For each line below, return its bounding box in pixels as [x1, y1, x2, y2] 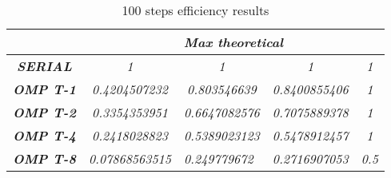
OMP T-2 [13, 103, 76, 121]
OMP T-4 [13, 126, 76, 144]
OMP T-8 [13, 149, 76, 168]
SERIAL [17, 57, 72, 75]
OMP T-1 [13, 80, 76, 98]
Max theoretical [183, 33, 283, 51]
